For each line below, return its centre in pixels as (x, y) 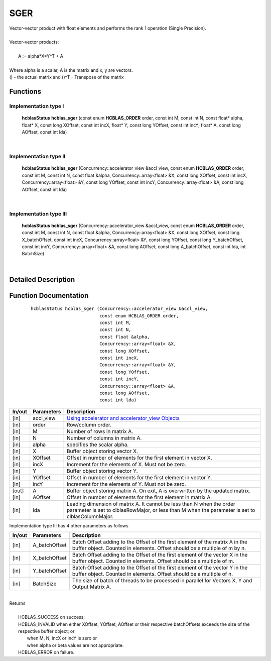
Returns (17, 603)
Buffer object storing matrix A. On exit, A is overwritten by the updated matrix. (158, 491)
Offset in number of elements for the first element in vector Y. (139, 477)
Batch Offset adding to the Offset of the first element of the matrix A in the (160, 542)
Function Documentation (49, 296)
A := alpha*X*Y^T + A (41, 56)
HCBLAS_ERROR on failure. (46, 652)
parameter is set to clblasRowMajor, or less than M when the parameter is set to (161, 510)
